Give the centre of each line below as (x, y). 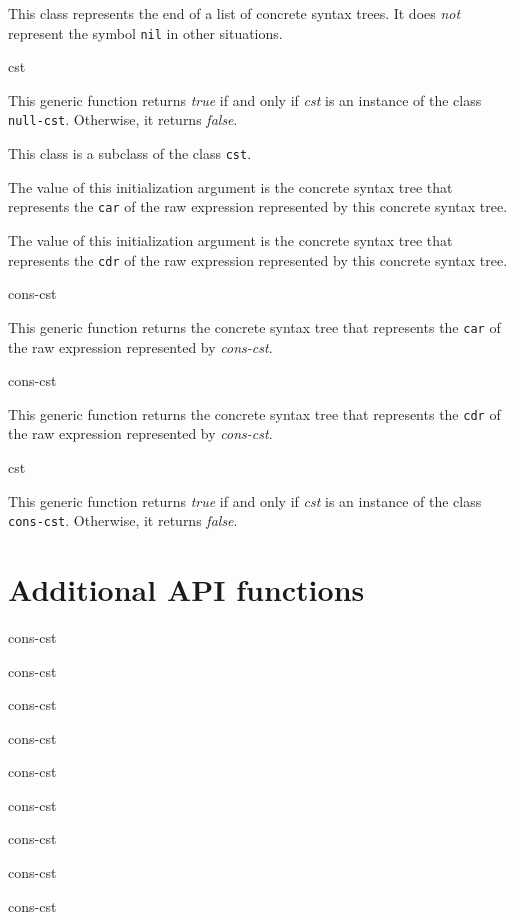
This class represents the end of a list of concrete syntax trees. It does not (234, 13)
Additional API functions (186, 588)
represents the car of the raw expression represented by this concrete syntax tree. (258, 206)
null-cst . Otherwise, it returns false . (123, 119)
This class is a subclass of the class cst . (130, 153)
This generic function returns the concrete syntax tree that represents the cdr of (254, 413)
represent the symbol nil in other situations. (145, 32)
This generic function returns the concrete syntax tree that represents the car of (254, 326)
